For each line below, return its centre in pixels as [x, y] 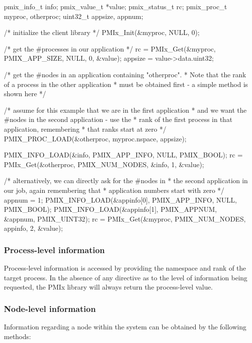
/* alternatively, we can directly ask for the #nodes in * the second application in [126, 180]
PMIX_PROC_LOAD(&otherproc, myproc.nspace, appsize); [95, 138]
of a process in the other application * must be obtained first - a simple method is [126, 84]
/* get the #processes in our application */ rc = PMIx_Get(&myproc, [110, 48]
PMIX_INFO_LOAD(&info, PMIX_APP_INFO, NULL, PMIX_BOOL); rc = [123, 155]
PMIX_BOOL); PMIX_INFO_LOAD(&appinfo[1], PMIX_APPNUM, [110, 209]
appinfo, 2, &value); [34, 228]
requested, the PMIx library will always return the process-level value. [109, 287]
